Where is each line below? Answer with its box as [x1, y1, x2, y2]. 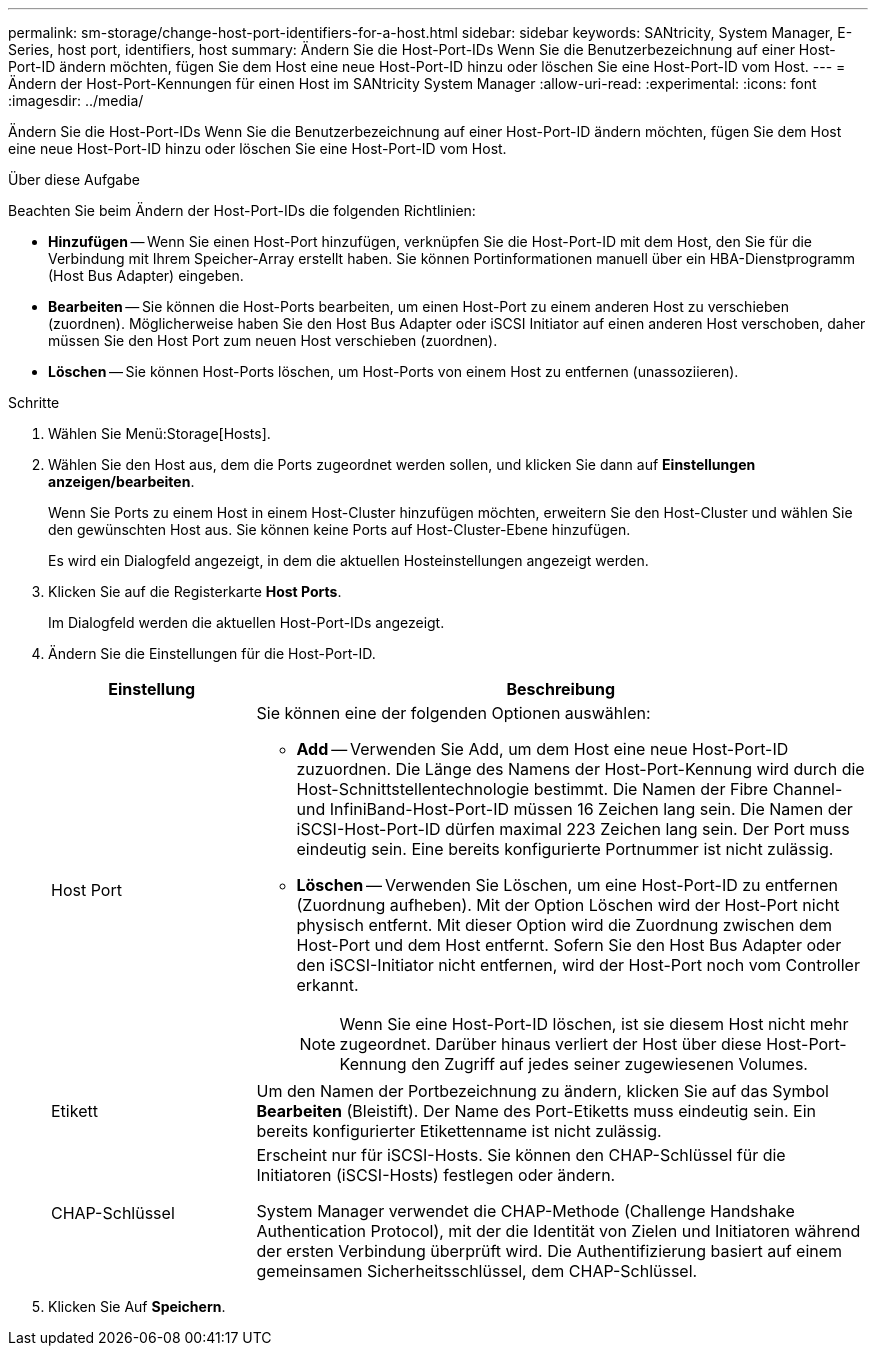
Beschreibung [506, 679, 616, 699]
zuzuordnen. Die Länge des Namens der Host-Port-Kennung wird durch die [296, 759, 865, 779]
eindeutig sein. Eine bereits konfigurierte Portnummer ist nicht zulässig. [296, 839, 834, 859]
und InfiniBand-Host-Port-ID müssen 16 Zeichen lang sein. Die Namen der [296, 799, 853, 819]
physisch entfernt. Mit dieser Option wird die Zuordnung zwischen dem [296, 915, 833, 935]
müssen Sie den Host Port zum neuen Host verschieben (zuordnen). [48, 332, 498, 349]
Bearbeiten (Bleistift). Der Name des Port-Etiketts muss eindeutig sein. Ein [256, 1101, 817, 1121]
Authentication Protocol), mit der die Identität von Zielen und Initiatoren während [256, 1221, 861, 1241]
